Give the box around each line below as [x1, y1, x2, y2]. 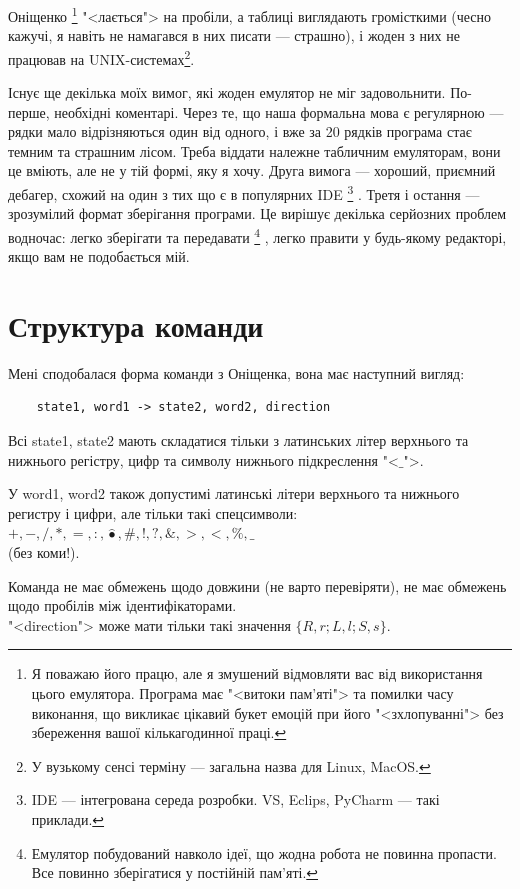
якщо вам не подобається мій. [8, 246, 190, 267]
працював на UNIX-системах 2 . [8, 45, 195, 69]
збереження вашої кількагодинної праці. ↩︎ [31, 722, 287, 743]
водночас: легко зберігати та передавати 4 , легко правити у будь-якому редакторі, [8, 223, 507, 247]
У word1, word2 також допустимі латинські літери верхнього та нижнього [8, 483, 460, 504]
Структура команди [8, 304, 264, 345]
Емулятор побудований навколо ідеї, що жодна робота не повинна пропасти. [31, 842, 497, 863]
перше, [8, 101, 50, 122]
